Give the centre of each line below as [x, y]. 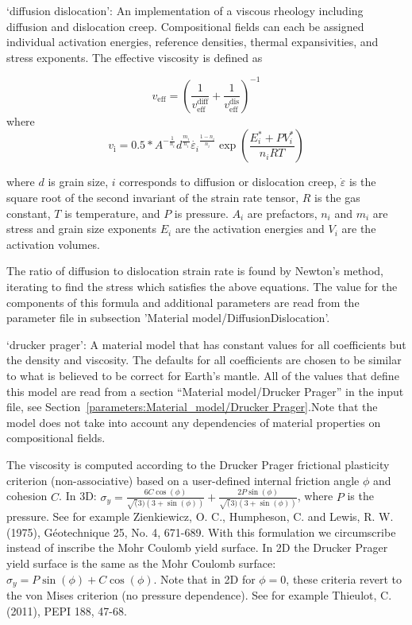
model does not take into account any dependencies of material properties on [194, 422]
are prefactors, [282, 213]
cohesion [27, 496]
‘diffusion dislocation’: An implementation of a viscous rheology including [185, 10]
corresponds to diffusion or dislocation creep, [228, 182]
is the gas [337, 198]
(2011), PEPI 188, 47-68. [67, 610]
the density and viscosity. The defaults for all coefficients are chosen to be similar [204, 360]
